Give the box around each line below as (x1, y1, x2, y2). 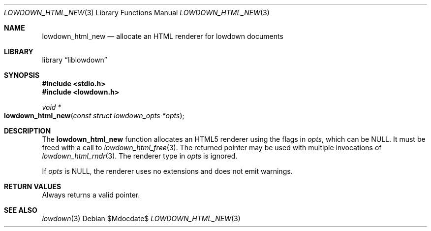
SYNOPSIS (4, 71, 40, 79)
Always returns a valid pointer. (42, 191, 140, 199)
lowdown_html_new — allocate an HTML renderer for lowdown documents (42, 32, 283, 40)
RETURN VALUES (4, 182, 62, 191)
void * (42, 103, 62, 111)
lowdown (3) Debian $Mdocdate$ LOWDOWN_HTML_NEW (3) (42, 214, 241, 223)
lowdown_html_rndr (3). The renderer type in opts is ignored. (42, 152, 238, 160)
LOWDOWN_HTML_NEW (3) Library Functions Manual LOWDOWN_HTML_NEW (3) (4, 8, 270, 17)
